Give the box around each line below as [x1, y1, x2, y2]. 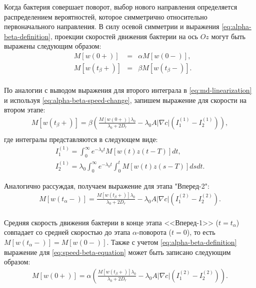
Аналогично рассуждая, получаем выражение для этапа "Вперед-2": [4, 180, 209, 191]
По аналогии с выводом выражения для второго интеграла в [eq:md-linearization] [4, 85, 252, 95]
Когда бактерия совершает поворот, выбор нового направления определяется [4, 2, 237, 12]
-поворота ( [136, 227, 172, 237]
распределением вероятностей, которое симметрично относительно [4, 11, 207, 22]
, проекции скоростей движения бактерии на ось [50, 31, 198, 41]
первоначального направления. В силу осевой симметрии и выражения [4, 21, 219, 32]
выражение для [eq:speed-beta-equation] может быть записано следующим [4, 246, 231, 257]
